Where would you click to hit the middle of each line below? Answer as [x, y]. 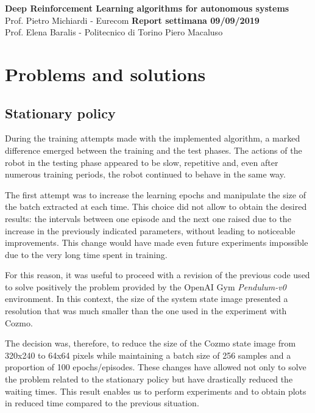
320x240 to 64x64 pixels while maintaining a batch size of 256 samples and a [148, 355]
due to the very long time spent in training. [86, 254]
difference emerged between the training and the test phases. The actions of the [154, 150]
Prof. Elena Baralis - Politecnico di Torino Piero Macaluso [114, 32]
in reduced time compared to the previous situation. [102, 403]
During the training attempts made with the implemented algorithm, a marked [153, 138]
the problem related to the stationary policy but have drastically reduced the [149, 379]
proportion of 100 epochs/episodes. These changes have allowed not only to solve [156, 367]
